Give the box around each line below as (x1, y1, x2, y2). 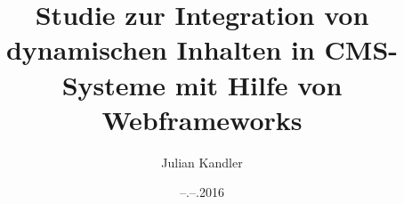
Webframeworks (101, 101, 303, 137)
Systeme (61, 66, 166, 102)
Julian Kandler (161, 152, 243, 171)
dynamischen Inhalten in (5, 31, 315, 68)
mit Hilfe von (174, 66, 343, 102)
